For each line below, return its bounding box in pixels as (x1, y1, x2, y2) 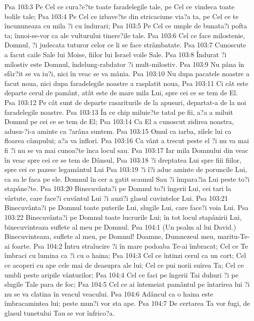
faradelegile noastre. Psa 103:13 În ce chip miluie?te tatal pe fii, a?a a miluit (4, 107, 233, 117)
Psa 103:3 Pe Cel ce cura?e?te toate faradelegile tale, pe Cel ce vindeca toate (4, 1, 235, 11)
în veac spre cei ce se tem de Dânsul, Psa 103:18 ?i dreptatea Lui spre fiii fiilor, (4, 154, 241, 165)
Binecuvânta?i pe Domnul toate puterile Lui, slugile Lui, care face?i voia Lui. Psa (4, 202, 249, 213)
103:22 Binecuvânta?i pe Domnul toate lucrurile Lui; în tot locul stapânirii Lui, (4, 212, 242, 222)
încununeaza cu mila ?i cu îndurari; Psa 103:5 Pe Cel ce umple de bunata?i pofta (4, 21, 247, 31)
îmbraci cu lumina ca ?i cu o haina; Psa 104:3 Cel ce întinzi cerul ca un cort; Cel (4, 250, 246, 260)
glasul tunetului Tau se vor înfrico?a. (4, 308, 115, 318)
